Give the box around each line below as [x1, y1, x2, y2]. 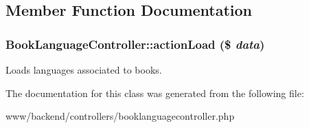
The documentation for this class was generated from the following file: [5, 85, 304, 100]
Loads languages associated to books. [5, 63, 162, 76]
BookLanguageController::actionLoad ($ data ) [5, 35, 265, 52]
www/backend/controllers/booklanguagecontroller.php [5, 109, 235, 123]
